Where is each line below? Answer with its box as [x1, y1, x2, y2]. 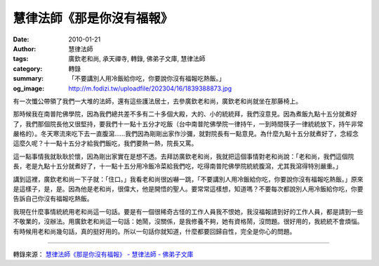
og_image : [13, 84, 45, 93]
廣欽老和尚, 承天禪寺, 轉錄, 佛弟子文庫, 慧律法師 [68, 55, 206, 63]
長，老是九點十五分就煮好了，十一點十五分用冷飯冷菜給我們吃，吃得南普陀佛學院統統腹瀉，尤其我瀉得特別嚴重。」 [13, 162, 342, 171]
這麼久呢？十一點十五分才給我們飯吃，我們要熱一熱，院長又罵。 [13, 139, 198, 147]
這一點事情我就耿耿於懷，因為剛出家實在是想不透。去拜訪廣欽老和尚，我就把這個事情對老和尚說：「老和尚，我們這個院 [13, 152, 354, 161]
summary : [13, 74, 44, 83]
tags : [13, 55, 29, 63]
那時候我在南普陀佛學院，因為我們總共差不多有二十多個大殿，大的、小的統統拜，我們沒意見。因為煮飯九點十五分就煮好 [13, 109, 357, 119]
